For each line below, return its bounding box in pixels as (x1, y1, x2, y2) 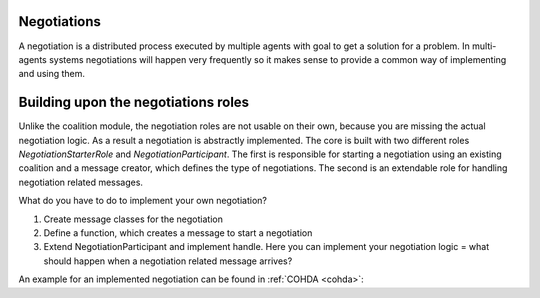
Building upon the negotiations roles (18, 94, 250, 111)
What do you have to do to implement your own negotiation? (18, 195, 267, 207)
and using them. (18, 68, 85, 80)
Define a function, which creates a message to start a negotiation (43, 226, 313, 239)
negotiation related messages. (18, 176, 144, 188)
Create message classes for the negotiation (43, 213, 224, 225)
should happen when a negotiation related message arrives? (43, 255, 293, 267)
